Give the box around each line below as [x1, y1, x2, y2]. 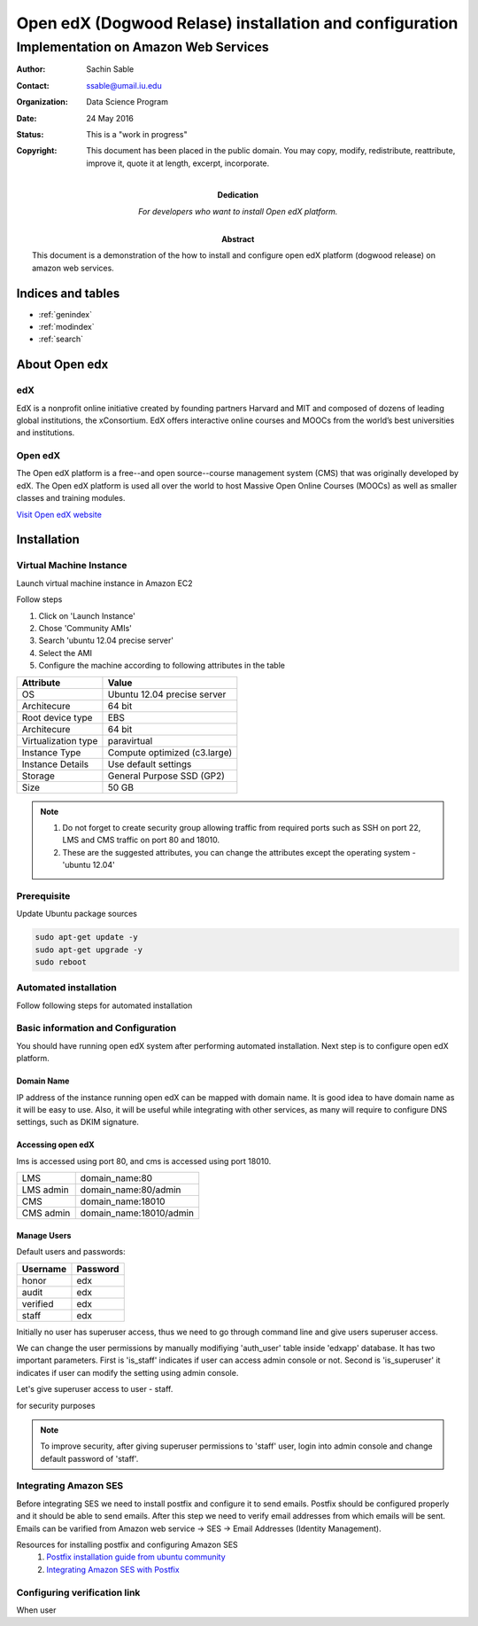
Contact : [16, 80, 50, 90]
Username [21, 1262, 66, 1275]
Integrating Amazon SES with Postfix [46, 1564, 181, 1575]
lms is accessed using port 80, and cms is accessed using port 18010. [16, 1155, 272, 1166]
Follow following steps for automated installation [16, 1000, 193, 1011]
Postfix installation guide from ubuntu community [46, 1552, 226, 1562]
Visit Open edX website [16, 509, 102, 520]
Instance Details [21, 758, 89, 770]
